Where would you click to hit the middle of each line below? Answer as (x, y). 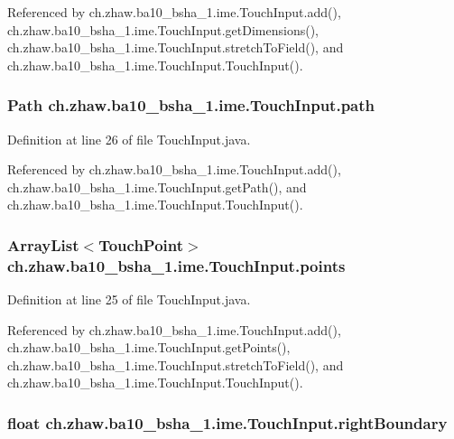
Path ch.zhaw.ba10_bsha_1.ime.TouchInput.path (191, 105)
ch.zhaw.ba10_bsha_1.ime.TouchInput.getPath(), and (157, 187)
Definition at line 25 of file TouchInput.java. (129, 299)
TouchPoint (141, 244)
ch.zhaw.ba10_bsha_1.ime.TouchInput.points (176, 265)
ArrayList (43, 244)
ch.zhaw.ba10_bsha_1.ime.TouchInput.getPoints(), (149, 347)
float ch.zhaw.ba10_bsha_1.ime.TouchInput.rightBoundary (227, 423)
